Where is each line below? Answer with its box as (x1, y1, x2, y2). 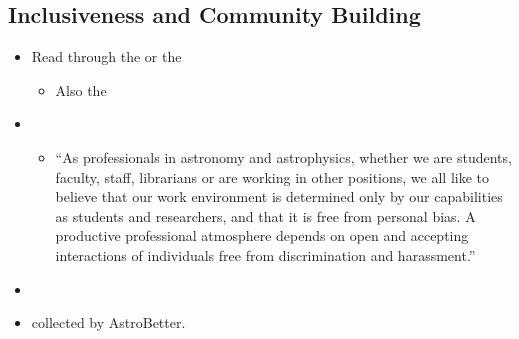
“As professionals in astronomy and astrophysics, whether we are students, (55, 146, 512, 167)
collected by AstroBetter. (31, 312, 186, 333)
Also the (55, 79, 107, 100)
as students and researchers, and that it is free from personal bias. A (55, 205, 476, 226)
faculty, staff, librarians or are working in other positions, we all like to (55, 166, 489, 187)
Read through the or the (31, 46, 182, 67)
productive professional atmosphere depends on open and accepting (55, 225, 469, 246)
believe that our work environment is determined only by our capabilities (55, 186, 503, 207)
